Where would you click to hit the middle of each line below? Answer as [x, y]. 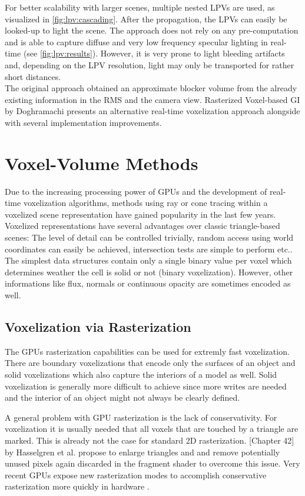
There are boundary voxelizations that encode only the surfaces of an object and [150, 363]
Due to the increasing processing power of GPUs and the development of [136, 191]
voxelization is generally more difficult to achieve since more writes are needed [146, 386]
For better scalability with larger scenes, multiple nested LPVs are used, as [140, 7]
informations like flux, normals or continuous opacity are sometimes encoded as [148, 283]
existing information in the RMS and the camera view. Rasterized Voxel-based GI [152, 99]
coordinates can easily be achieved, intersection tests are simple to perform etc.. [149, 249]
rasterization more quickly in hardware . [77, 486]
